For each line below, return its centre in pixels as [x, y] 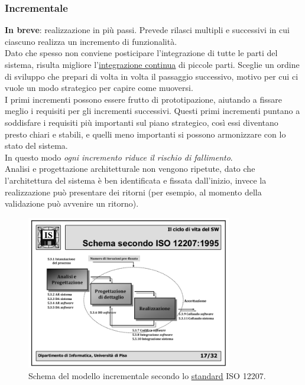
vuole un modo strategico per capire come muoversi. [99, 88]
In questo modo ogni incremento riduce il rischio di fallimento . [119, 157]
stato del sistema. [36, 146]
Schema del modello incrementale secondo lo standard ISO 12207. [147, 376]
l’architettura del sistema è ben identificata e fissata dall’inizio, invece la [136, 180]
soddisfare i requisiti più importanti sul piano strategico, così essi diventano [142, 122]
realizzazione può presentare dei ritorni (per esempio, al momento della [133, 192]
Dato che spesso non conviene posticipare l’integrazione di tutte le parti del [141, 53]
